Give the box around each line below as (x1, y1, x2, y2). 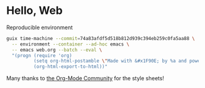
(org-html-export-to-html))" (33, 64, 108, 70)
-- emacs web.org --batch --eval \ (12, 47, 103, 53)
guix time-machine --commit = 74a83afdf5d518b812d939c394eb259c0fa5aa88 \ (6, 35, 195, 41)
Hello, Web (6, 4, 63, 18)
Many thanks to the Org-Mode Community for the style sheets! (6, 75, 165, 82)
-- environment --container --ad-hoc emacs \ (12, 41, 130, 47)
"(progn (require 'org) (12, 52, 72, 58)
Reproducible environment (6, 24, 73, 31)
